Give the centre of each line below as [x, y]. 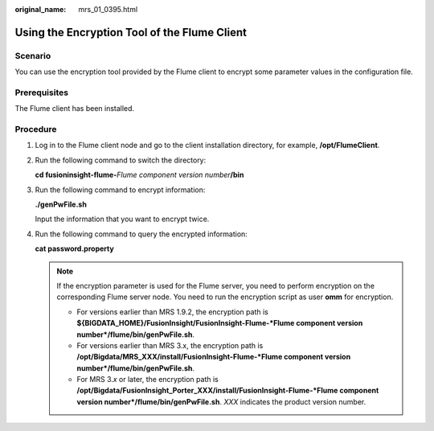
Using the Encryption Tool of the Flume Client [131, 32]
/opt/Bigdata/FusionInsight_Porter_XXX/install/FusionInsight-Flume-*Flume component [228, 391]
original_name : [41, 9]
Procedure [36, 129]
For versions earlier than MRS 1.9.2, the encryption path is [172, 312]
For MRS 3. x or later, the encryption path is [147, 380]
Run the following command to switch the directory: [121, 160]
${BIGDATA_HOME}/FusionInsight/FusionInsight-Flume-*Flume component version [220, 323]
